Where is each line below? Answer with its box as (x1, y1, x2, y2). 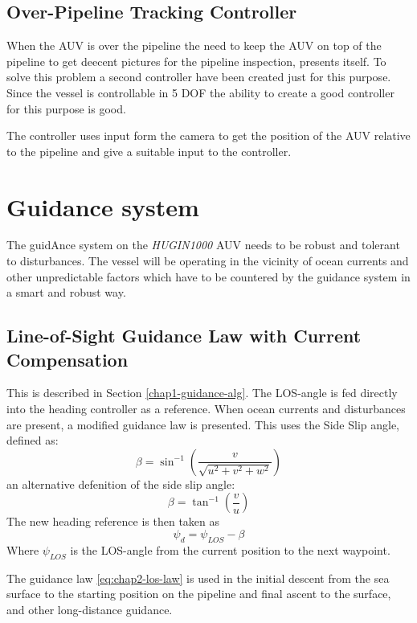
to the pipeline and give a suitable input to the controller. (6, 142, 292, 159)
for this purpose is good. (6, 100, 126, 117)
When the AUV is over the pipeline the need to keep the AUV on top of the (6, 37, 382, 54)
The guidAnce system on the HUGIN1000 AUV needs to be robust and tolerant (6, 236, 400, 253)
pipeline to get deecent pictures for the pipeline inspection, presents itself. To (6, 52, 386, 69)
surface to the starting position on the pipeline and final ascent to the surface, (6, 585, 391, 602)
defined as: (6, 432, 59, 449)
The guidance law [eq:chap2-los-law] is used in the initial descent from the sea (6, 569, 390, 586)
